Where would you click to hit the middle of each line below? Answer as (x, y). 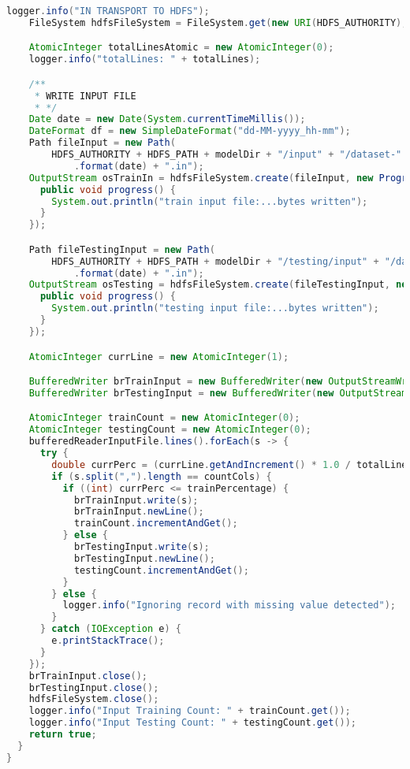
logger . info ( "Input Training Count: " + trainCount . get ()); (190, 711)
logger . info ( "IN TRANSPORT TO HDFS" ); (108, 11)
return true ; (63, 735)
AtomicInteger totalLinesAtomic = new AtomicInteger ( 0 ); (181, 48)
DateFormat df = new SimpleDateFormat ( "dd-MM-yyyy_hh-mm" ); (190, 131)
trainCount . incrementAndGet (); (156, 524)
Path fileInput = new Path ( (102, 143)
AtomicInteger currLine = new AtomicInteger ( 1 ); (159, 357)
